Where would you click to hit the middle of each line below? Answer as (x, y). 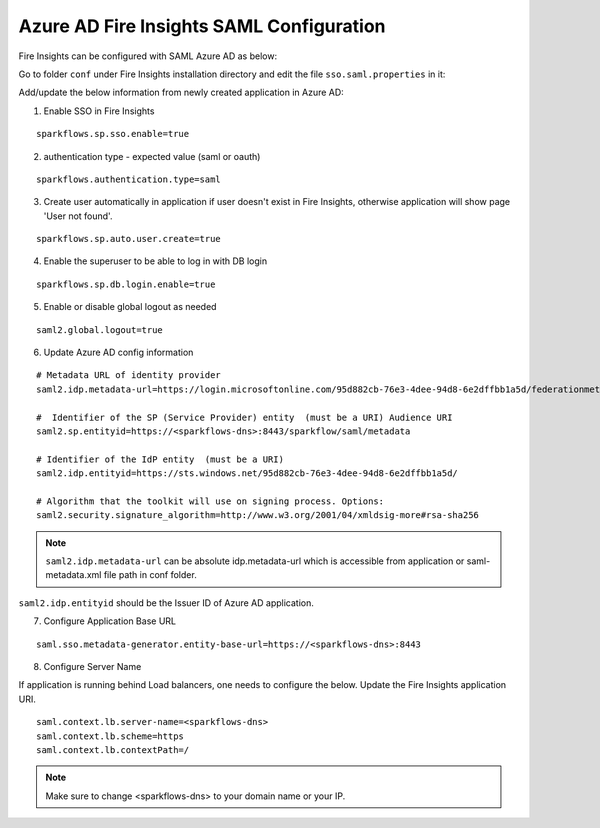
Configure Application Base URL (110, 621)
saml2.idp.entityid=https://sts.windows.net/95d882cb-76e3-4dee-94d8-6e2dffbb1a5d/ (247, 473)
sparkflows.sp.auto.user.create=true (129, 239)
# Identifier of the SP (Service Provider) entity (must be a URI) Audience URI (244, 417)
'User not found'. (78, 216)
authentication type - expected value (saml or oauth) (152, 156)
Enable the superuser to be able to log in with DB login (155, 261)
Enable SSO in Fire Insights (99, 111)
